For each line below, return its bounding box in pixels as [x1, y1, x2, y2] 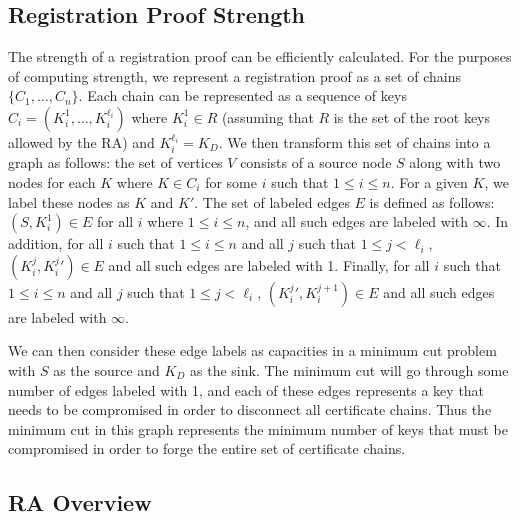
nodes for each [8, 172, 96, 192]
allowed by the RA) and [8, 131, 155, 152]
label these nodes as [8, 191, 130, 212]
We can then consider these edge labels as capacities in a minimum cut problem [8, 340, 497, 361]
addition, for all [8, 233, 104, 254]
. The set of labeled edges [194, 191, 350, 212]
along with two [409, 152, 501, 173]
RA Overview [8, 487, 152, 518]
